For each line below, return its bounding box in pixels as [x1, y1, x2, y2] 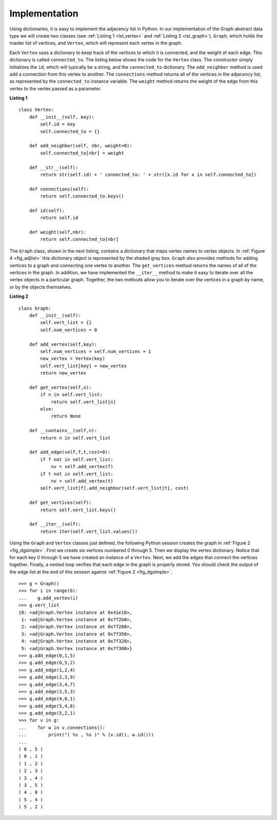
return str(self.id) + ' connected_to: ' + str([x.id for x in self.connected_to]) [40, 171, 256, 177]
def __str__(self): [29, 165, 78, 170]
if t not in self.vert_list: [40, 471, 114, 477]
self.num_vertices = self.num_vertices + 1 [40, 348, 151, 354]
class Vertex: [18, 107, 54, 113]
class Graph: [18, 305, 51, 311]
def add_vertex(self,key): [29, 341, 97, 347]
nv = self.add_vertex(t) [51, 478, 114, 484]
